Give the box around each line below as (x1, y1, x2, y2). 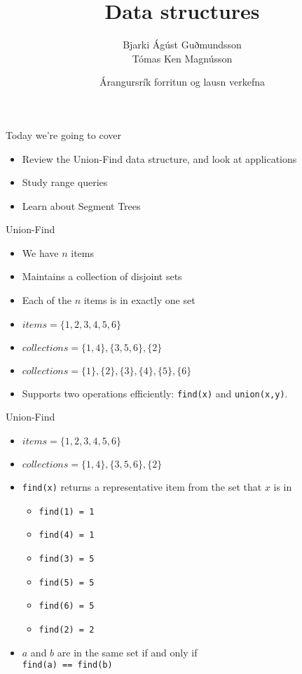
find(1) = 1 (39, 506, 95, 517)
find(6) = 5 (39, 601, 95, 612)
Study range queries (22, 175, 108, 190)
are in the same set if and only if (57, 645, 198, 659)
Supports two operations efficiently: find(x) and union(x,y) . (22, 385, 288, 400)
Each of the (22, 293, 71, 308)
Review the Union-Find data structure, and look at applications (22, 151, 297, 166)
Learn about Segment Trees (22, 198, 141, 213)
